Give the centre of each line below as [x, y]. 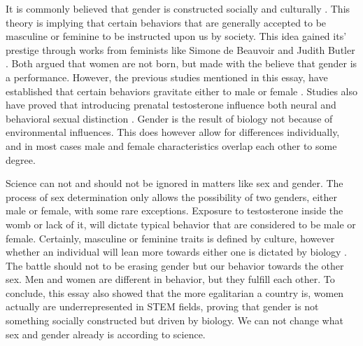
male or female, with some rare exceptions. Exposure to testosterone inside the [175, 210]
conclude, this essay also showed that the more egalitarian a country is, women [175, 292]
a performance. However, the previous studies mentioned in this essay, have [167, 77]
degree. [21, 159]
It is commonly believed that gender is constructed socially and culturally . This [178, 8]
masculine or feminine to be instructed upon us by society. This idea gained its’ [176, 36]
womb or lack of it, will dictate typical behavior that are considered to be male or [181, 224]
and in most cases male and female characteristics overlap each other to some [171, 145]
